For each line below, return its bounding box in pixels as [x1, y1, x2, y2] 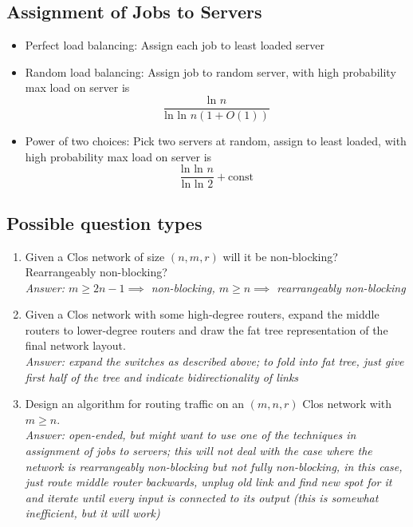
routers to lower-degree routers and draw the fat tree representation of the [25, 321, 388, 338]
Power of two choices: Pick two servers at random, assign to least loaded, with [25, 133, 407, 149]
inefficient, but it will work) [25, 505, 160, 521]
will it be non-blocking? [222, 248, 338, 264]
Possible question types [6, 210, 203, 235]
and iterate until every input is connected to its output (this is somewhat [25, 489, 379, 505]
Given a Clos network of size [25, 248, 165, 264]
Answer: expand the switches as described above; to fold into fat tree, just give [25, 353, 404, 370]
